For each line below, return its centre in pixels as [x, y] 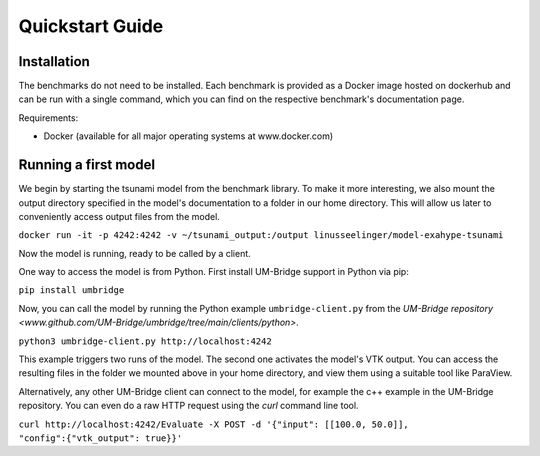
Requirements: [48, 117]
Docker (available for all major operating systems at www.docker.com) [188, 136]
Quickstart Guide [91, 26]
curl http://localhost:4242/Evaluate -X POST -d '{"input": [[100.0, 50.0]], [213, 424]
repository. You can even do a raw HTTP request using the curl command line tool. [188, 406]
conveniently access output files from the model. [119, 216]
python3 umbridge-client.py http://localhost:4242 [145, 341]
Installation [54, 61]
